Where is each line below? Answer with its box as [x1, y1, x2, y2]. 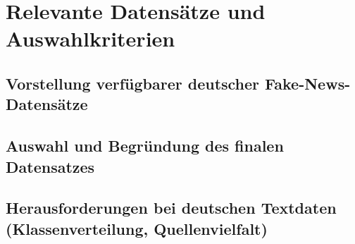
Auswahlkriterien [6, 24, 175, 53]
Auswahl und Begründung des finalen [6, 135, 284, 157]
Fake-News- [265, 72, 351, 94]
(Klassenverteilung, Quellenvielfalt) [6, 217, 268, 239]
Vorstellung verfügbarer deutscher [6, 72, 260, 94]
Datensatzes [6, 155, 95, 177]
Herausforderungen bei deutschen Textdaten [6, 197, 337, 219]
